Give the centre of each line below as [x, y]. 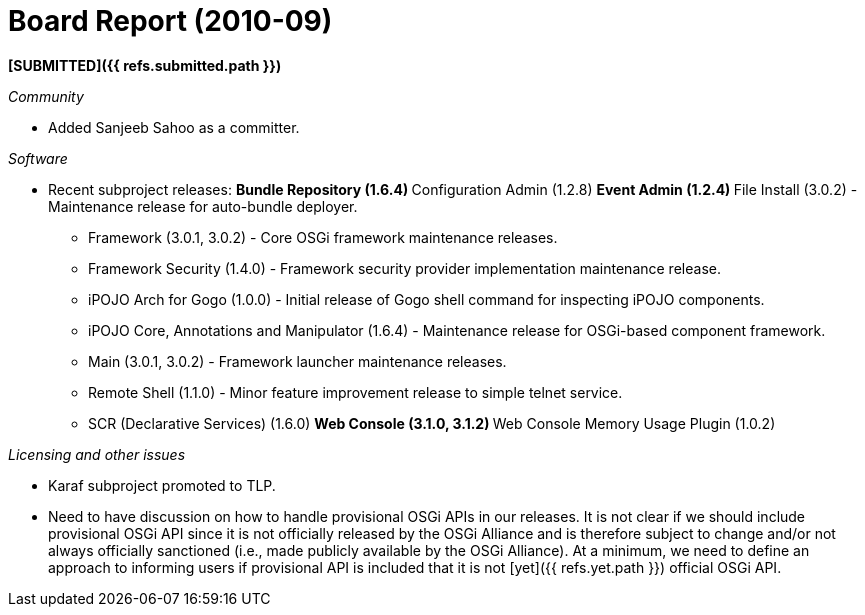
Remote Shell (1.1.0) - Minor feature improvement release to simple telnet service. [355, 392]
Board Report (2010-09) [170, 21]
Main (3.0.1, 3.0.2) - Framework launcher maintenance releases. [297, 361]
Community [46, 96]
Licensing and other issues [97, 454]
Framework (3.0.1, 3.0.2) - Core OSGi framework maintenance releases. [323, 237]
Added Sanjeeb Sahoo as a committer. [174, 127]
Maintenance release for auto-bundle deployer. [203, 206]
